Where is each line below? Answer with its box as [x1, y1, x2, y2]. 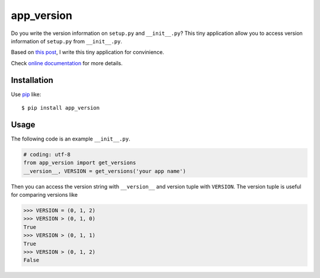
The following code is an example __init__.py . [11, 135, 130, 142]
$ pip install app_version [21, 104, 100, 111]
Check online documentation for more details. [11, 59, 123, 66]
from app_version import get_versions [23, 159, 136, 166]
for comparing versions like [11, 191, 78, 199]
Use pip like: [11, 91, 41, 98]
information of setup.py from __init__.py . [11, 37, 123, 44]
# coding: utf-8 [23, 151, 71, 158]
